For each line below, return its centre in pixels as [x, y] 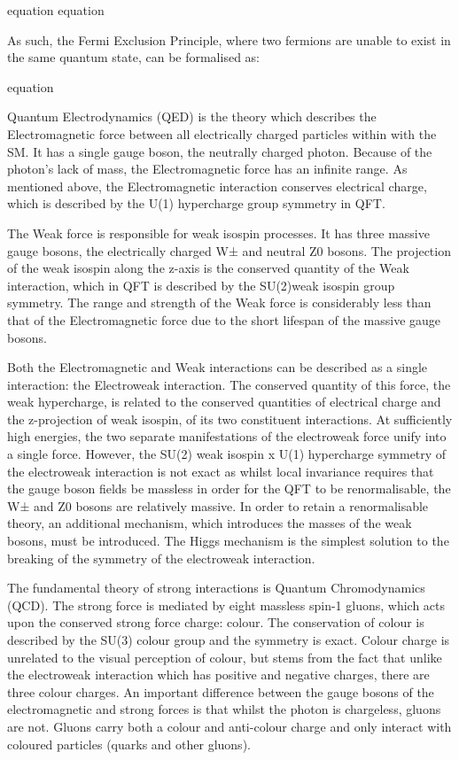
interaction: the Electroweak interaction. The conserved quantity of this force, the [229, 384]
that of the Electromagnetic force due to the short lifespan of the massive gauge [224, 319]
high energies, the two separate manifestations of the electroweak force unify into [227, 436]
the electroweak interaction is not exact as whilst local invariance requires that [221, 471]
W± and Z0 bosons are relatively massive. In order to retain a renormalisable [218, 505]
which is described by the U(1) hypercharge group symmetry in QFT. [196, 203]
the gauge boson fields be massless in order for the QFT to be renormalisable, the [229, 489]
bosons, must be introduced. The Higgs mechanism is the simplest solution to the [228, 541]
